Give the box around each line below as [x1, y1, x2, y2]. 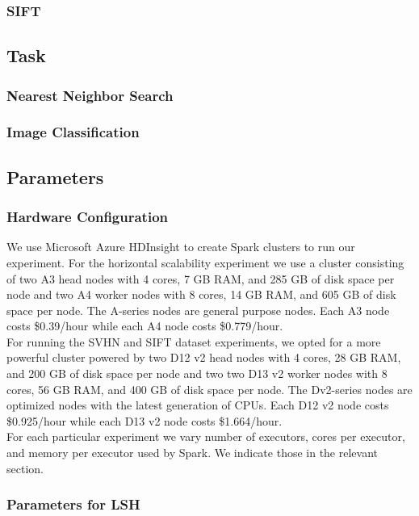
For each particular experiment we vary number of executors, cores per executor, [6, 428, 405, 445]
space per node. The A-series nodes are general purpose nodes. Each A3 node [6, 301, 390, 318]
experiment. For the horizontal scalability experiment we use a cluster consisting [6, 254, 404, 271]
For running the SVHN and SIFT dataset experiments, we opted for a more [6, 333, 381, 350]
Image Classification [6, 122, 140, 142]
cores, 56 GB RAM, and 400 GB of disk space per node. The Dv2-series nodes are [6, 380, 413, 397]
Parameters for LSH [6, 494, 140, 514]
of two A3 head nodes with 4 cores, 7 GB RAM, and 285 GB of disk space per [6, 270, 395, 287]
